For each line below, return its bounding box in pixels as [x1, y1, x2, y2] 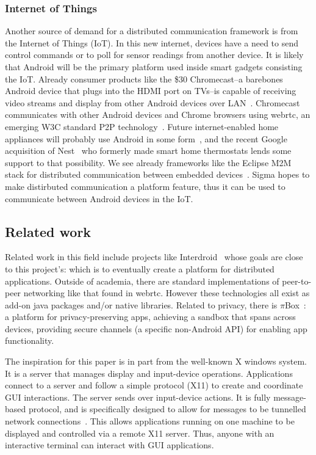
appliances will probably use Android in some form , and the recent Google [5, 132, 287, 145]
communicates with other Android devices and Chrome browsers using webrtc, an [5, 108, 311, 121]
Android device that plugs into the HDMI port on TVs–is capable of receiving [5, 84, 296, 97]
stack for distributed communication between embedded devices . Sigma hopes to [5, 168, 310, 181]
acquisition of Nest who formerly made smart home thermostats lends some [5, 144, 292, 157]
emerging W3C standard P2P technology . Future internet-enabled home [5, 120, 279, 133]
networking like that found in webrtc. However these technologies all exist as [23, 286, 310, 299]
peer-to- [282, 274, 312, 287]
